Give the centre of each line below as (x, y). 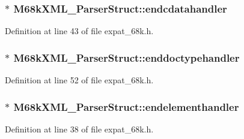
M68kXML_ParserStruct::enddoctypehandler (127, 57)
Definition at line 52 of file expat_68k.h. (79, 80)
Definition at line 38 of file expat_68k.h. (79, 129)
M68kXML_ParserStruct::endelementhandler (126, 106)
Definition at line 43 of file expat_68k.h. (79, 31)
